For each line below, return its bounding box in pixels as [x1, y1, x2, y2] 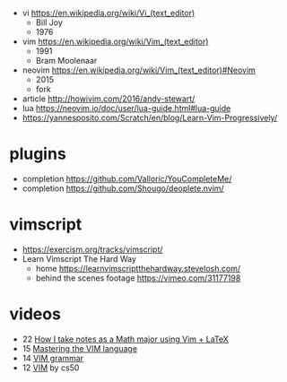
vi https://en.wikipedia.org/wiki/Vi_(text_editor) [22, 8, 196, 18]
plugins [9, 143, 67, 164]
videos [9, 304, 61, 325]
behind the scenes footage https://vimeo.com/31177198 [35, 273, 241, 283]
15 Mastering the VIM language [22, 343, 137, 353]
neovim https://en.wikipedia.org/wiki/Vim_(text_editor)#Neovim [22, 65, 256, 75]
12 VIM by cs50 [22, 362, 80, 373]
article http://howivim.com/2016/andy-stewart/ [22, 93, 196, 104]
